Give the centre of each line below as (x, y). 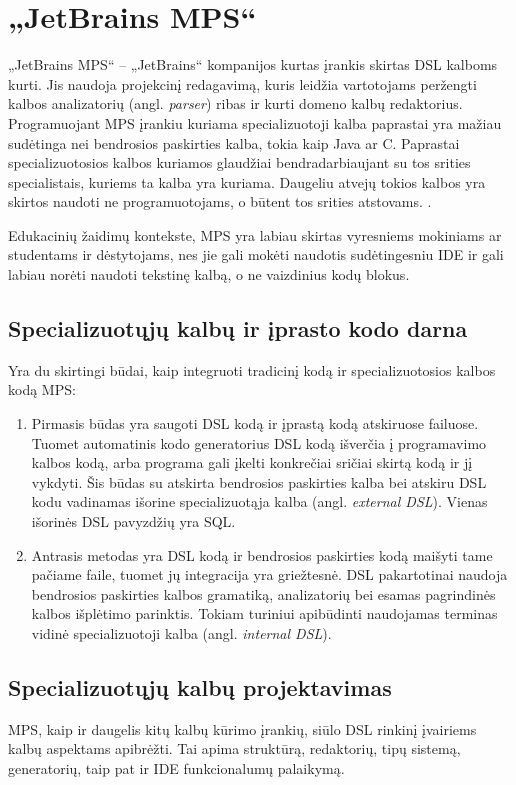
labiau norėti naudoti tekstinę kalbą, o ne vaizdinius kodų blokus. (209, 274)
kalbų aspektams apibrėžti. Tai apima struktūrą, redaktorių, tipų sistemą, (234, 748)
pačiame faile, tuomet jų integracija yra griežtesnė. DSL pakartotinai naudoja (269, 574)
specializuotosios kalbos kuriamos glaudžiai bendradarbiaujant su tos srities (239, 162)
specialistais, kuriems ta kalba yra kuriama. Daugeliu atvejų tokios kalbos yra (247, 181)
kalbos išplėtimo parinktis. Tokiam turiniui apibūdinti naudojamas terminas (264, 613)
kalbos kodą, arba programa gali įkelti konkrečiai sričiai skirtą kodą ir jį (252, 462)
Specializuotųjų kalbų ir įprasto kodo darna (238, 328)
